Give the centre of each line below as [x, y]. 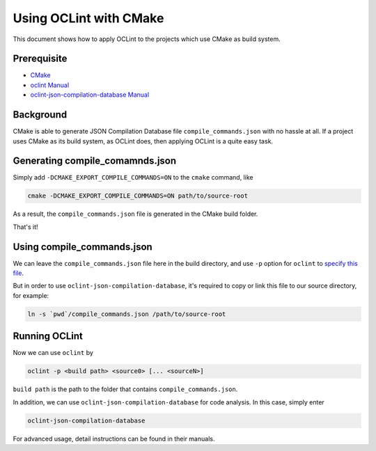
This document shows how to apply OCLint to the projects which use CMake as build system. [147, 39]
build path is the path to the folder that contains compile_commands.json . [125, 389]
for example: [31, 295]
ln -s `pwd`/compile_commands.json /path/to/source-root [127, 314]
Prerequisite [40, 59]
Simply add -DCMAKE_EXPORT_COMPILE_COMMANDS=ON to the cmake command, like [133, 177]
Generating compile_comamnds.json [95, 161]
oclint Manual [50, 85]
